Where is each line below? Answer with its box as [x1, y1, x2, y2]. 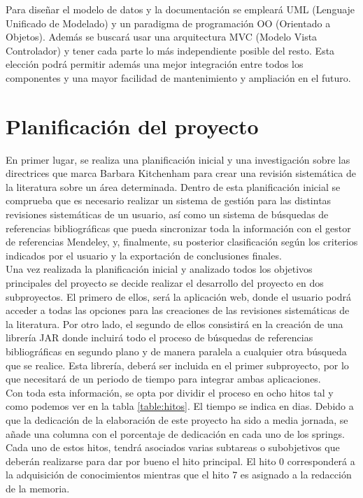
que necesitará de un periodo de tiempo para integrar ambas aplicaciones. [6, 371, 321, 386]
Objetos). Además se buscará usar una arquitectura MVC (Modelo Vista [6, 29, 318, 44]
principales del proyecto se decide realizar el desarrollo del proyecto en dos [6, 276, 324, 290]
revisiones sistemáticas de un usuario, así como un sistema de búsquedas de [6, 207, 329, 222]
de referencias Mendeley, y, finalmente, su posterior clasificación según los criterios [6, 234, 358, 249]
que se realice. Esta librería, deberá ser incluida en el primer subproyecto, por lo [6, 357, 349, 372]
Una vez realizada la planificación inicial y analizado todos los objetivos [6, 262, 313, 276]
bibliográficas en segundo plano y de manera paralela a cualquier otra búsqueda [6, 344, 347, 358]
